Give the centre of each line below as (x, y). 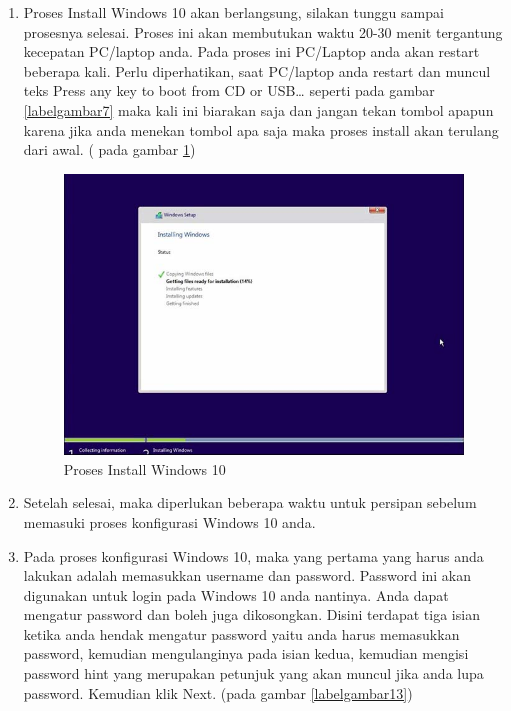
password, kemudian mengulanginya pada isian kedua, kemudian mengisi (246, 653)
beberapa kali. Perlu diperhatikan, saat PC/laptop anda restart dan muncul (257, 70)
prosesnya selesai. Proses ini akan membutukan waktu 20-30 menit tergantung (263, 31)
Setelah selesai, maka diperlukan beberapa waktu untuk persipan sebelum (250, 502)
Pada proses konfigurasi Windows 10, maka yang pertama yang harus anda (253, 555)
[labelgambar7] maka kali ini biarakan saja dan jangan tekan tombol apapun (258, 109)
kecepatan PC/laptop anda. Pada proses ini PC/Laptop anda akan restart (251, 51)
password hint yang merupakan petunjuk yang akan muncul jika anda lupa (253, 673)
